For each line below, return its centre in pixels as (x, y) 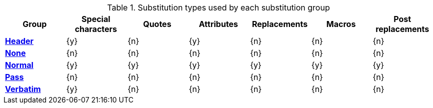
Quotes (157, 24)
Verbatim (23, 89)
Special (96, 19)
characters (96, 29)
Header (19, 41)
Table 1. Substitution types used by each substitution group (218, 7)
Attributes (218, 24)
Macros (341, 24)
